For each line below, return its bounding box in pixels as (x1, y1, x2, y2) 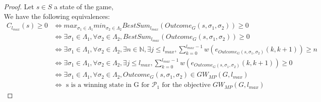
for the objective (162, 82, 211, 89)
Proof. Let (4, 1, 34, 11)
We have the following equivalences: (4, 11, 110, 21)
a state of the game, (54, 1, 114, 11)
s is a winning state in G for (66, 82, 150, 89)
